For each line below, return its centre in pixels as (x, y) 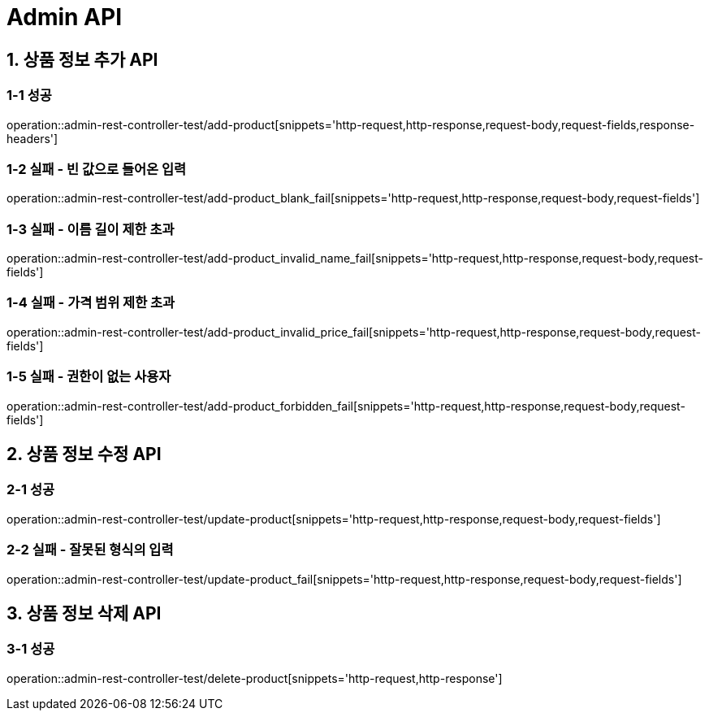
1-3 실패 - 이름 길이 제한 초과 (91, 229)
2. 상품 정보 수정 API (84, 454)
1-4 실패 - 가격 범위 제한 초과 (91, 303)
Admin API (65, 17)
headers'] (32, 138)
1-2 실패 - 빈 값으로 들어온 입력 (97, 169)
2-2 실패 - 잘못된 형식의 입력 (90, 550)
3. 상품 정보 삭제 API (84, 613)
